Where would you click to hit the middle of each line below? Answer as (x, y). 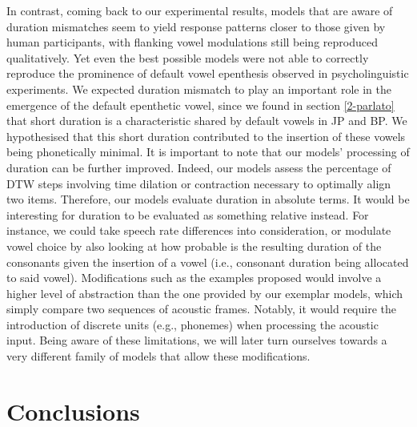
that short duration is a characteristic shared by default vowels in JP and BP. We (207, 121)
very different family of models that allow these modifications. (158, 356)
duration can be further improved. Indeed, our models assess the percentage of (199, 167)
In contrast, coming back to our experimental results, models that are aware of (200, 10)
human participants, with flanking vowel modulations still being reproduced (192, 42)
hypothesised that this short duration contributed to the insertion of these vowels (206, 136)
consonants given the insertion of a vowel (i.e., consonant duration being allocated (208, 262)
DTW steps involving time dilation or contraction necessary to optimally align (199, 183)
